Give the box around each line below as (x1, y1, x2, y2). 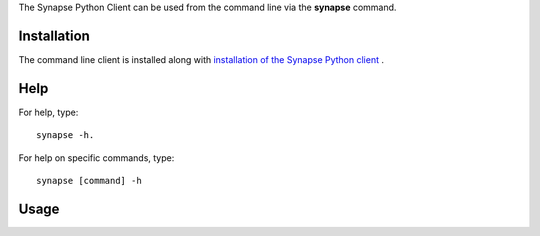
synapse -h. (36, 130, 95, 141)
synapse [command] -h (36, 175, 142, 186)
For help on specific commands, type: (18, 151, 175, 164)
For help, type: (18, 106, 79, 118)
